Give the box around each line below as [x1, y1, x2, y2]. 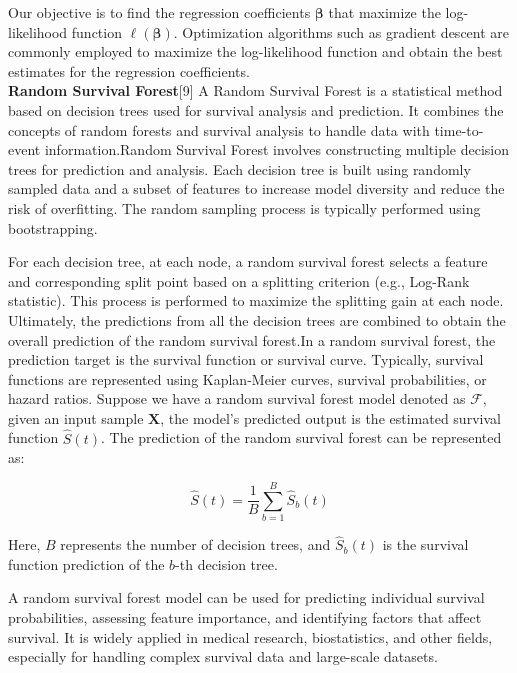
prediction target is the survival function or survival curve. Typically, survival [8, 349, 484, 370]
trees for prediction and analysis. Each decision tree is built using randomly [8, 158, 471, 179]
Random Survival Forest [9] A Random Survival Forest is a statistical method [8, 80, 503, 101]
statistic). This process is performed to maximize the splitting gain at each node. [8, 290, 504, 311]
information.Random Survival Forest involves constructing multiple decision [44, 139, 510, 160]
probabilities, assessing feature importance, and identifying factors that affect [8, 607, 482, 627]
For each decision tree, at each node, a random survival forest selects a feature [8, 251, 488, 272]
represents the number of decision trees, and [60, 534, 331, 555]
